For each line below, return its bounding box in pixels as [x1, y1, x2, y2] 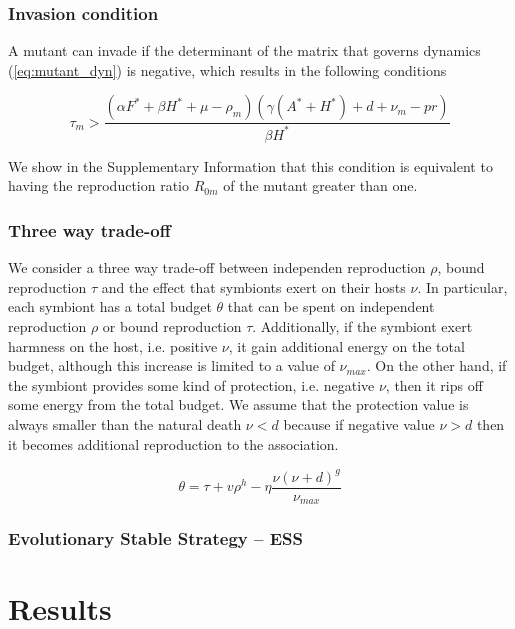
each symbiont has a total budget [8, 296, 212, 317]
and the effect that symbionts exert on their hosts [101, 276, 406, 297]
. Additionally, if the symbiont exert [252, 315, 473, 336]
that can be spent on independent [227, 296, 435, 317]
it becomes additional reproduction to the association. [8, 433, 339, 454]
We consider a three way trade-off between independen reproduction [8, 257, 426, 278]
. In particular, [417, 276, 508, 297]
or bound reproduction [102, 315, 242, 336]
